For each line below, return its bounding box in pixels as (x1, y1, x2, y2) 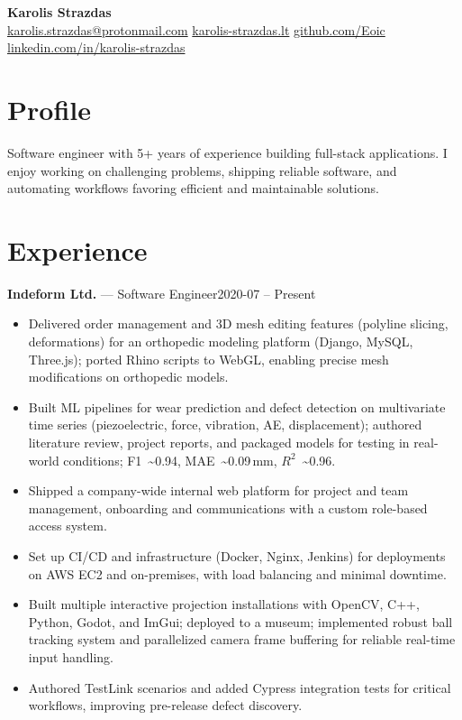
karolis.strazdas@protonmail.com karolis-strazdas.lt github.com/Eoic (7, 20, 385, 39)
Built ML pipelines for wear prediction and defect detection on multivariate (28, 397, 446, 416)
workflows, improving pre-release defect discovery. (28, 696, 303, 715)
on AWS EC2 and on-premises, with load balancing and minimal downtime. (28, 564, 447, 583)
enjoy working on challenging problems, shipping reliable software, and (7, 161, 397, 180)
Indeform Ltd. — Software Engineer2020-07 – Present (7, 283, 316, 302)
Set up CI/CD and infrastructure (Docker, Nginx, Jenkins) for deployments (28, 546, 446, 565)
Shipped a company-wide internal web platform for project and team (28, 481, 409, 500)
